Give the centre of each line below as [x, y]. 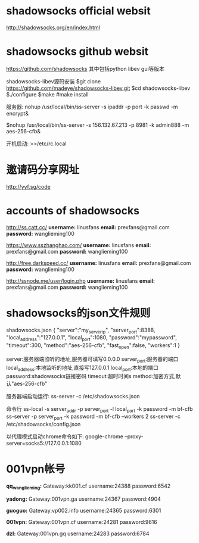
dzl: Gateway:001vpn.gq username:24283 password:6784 [78, 533]
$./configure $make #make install [47, 94]
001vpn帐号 [36, 469]
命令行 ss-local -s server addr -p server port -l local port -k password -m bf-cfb [99, 409]
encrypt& [17, 113]
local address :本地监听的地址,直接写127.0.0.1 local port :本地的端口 [83, 368]
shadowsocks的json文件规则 [78, 313]
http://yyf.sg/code [28, 186]
